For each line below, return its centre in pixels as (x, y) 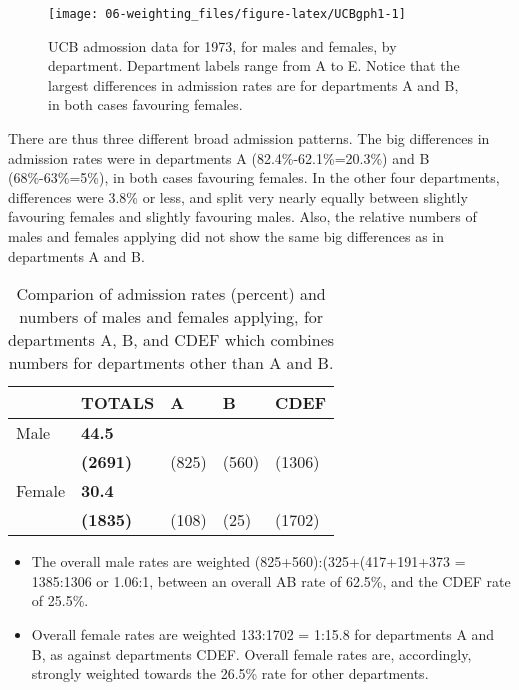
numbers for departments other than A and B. (171, 363)
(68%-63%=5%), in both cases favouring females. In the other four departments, (254, 177)
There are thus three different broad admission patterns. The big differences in (249, 138)
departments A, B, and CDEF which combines (171, 340)
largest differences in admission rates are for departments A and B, (253, 84)
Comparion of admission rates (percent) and (171, 294)
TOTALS (118, 403)
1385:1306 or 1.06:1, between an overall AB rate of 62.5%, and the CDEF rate (271, 580)
